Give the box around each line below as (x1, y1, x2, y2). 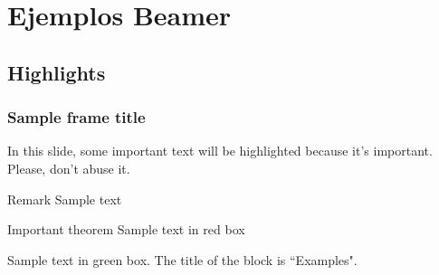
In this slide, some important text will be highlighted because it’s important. (7, 141, 433, 160)
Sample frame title (7, 106, 146, 128)
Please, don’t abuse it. (7, 158, 130, 177)
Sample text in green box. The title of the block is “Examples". (7, 250, 358, 269)
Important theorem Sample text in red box (7, 220, 245, 239)
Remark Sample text (7, 189, 122, 208)
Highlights (7, 58, 106, 86)
